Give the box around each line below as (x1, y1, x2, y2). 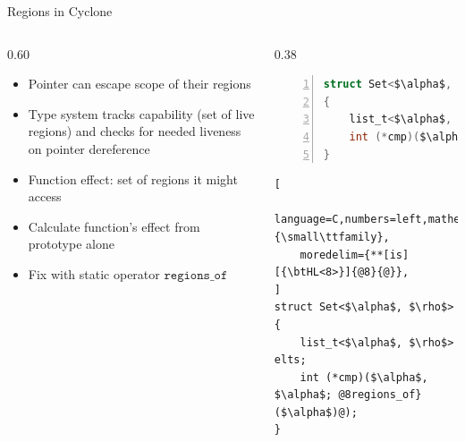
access (28, 187, 62, 206)
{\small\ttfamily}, (274, 230, 390, 243)
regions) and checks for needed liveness (28, 122, 241, 140)
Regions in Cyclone (7, 2, 113, 20)
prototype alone (28, 234, 114, 253)
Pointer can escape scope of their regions (28, 74, 251, 93)
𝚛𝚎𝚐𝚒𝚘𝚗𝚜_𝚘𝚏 (164, 268, 228, 282)
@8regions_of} (338, 388, 422, 402)
